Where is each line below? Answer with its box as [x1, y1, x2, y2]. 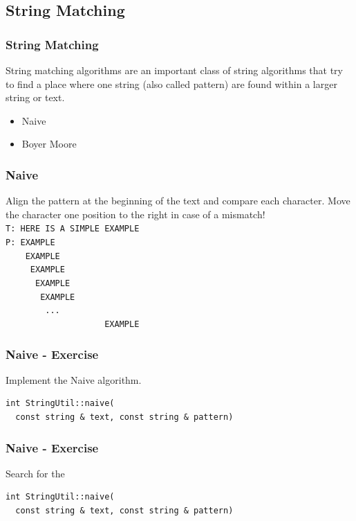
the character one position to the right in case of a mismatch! [6, 206, 265, 221]
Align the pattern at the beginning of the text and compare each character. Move [6, 193, 350, 208]
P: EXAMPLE [6, 238, 55, 248]
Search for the [6, 466, 65, 480]
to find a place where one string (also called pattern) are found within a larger [6, 76, 337, 91]
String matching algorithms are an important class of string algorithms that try [6, 63, 343, 77]
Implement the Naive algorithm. [6, 372, 142, 387]
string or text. [6, 90, 65, 105]
